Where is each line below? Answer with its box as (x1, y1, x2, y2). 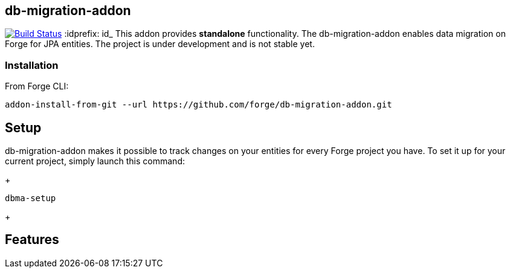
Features (5, 232, 59, 248)
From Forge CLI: (5, 81, 69, 92)
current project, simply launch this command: (5, 156, 185, 167)
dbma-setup (5, 193, 56, 204)
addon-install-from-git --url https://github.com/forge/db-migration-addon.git (5, 100, 392, 110)
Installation (5, 59, 59, 71)
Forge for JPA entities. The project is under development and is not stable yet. (5, 39, 315, 50)
